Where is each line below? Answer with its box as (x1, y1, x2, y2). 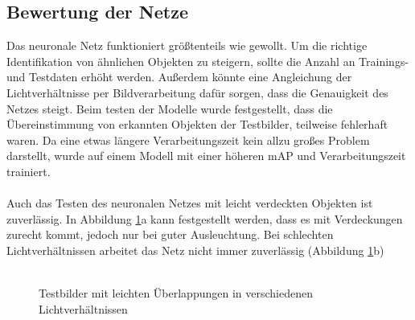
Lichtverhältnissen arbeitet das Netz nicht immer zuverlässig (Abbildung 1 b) (6, 241, 384, 258)
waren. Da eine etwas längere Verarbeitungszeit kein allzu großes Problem (6, 131, 370, 148)
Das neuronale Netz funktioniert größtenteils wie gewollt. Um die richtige (6, 37, 368, 54)
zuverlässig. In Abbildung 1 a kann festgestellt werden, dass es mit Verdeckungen (6, 210, 403, 227)
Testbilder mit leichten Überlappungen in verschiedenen (39, 285, 313, 302)
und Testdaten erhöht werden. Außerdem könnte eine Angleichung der (6, 68, 352, 85)
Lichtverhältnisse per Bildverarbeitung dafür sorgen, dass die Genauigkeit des (6, 84, 388, 101)
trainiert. (6, 162, 51, 179)
